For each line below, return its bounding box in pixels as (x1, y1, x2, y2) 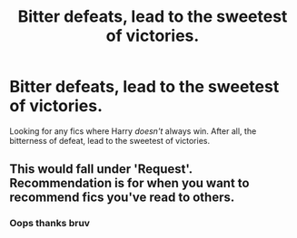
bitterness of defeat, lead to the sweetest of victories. (9, 135, 211, 146)
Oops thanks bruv (9, 217, 91, 230)
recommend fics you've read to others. (9, 190, 235, 205)
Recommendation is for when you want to (9, 176, 250, 191)
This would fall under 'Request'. (9, 161, 193, 177)
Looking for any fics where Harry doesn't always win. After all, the (9, 125, 257, 137)
